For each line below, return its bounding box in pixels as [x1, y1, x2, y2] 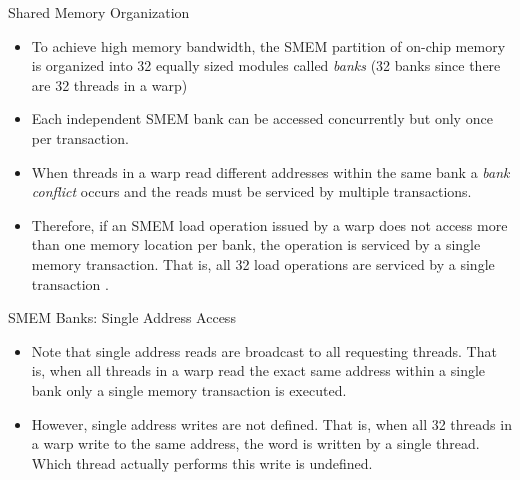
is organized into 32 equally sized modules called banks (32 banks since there [31, 55, 501, 76]
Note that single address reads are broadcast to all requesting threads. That [31, 340, 497, 361]
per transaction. [31, 127, 129, 148]
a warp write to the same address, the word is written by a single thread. [31, 433, 480, 454]
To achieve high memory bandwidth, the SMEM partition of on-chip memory [31, 35, 506, 56]
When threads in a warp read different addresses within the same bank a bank [31, 161, 510, 182]
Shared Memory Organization [8, 2, 190, 22]
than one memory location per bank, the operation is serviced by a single [31, 234, 481, 255]
